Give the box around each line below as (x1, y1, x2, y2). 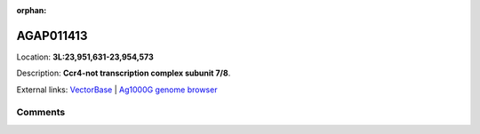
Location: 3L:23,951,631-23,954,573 (16, 51, 155, 62)
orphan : (16, 5, 47, 15)
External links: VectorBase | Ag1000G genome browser (16, 84, 218, 95)
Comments (16, 106, 66, 119)
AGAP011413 (16, 28, 88, 43)
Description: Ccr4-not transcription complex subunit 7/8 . (16, 67, 231, 79)
